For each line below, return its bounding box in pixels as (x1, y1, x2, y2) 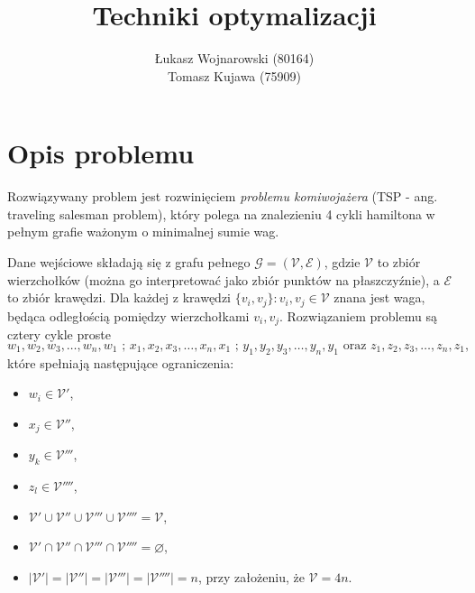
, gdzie (324, 253, 361, 272)
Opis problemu (7, 134, 195, 171)
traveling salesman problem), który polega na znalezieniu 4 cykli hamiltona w (7, 204, 435, 223)
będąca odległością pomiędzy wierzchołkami (7, 306, 250, 325)
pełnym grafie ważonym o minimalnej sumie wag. (7, 222, 279, 241)
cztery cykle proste (7, 325, 111, 344)
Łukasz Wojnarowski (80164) (154, 49, 315, 68)
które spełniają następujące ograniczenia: (7, 353, 234, 372)
